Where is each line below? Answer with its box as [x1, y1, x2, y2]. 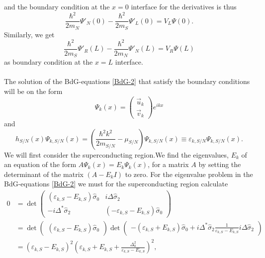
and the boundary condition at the [4, 1, 110, 11]
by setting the [198, 159, 241, 170]
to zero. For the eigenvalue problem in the [125, 169, 253, 179]
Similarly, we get [4, 29, 55, 39]
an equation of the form [4, 159, 77, 170]
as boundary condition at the [4, 57, 93, 67]
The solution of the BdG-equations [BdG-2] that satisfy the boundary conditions [4, 76, 250, 86]
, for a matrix [148, 159, 189, 170]
